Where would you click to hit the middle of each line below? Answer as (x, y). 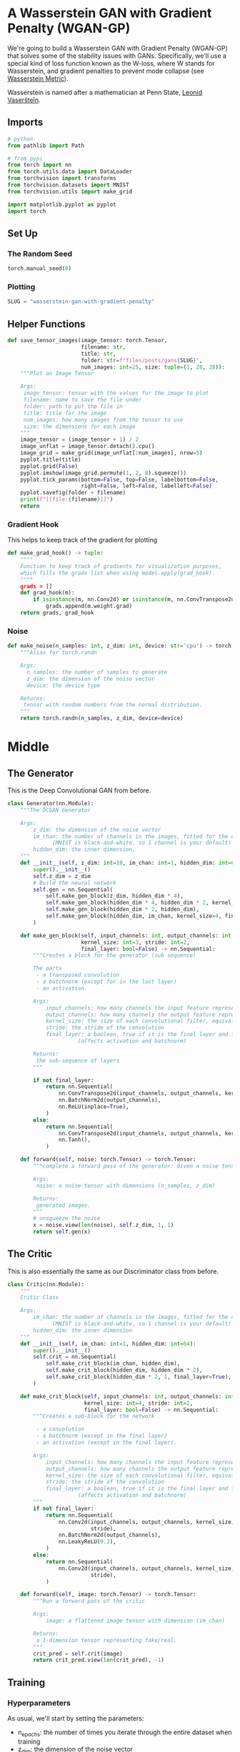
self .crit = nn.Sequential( (75, 1357)
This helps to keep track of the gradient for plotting (82, 540)
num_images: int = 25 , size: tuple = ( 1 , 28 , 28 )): (153, 367)
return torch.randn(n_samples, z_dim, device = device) (102, 718)
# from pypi (25, 159)
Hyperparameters (39, 1703)
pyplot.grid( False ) (49, 466)
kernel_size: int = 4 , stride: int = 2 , (139, 1403)
